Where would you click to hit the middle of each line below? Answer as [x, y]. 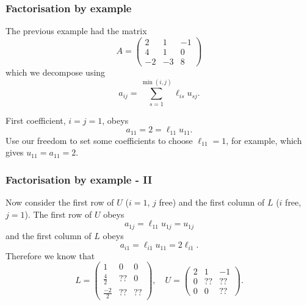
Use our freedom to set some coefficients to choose [99, 140]
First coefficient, [36, 120]
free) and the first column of [212, 202]
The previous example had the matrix [76, 31]
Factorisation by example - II [79, 179]
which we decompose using [56, 72]
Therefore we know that [50, 255]
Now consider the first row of [60, 202]
